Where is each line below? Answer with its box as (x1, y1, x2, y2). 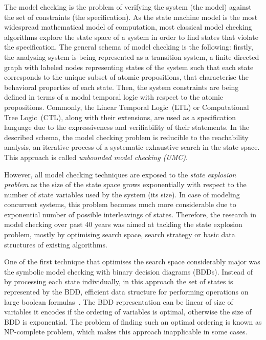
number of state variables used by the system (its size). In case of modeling (4, 189, 240, 199)
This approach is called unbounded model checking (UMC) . (4, 151, 188, 162)
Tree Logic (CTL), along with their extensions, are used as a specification (4, 111, 236, 122)
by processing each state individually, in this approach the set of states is (4, 276, 233, 287)
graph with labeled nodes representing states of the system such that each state (4, 61, 254, 72)
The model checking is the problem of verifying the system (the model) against (4, 2, 252, 12)
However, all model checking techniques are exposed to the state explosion (4, 169, 236, 179)
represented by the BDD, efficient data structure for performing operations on (4, 286, 249, 297)
